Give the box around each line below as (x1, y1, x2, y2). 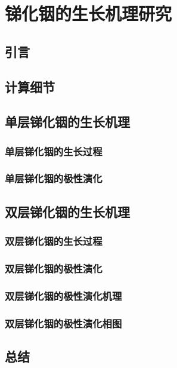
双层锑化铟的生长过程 (5, 234, 103, 249)
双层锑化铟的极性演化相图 (5, 315, 122, 330)
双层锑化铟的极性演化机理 (5, 288, 122, 303)
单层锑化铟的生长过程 (5, 143, 103, 158)
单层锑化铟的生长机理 (5, 112, 130, 131)
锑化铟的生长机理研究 (5, 1, 172, 26)
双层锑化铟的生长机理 (5, 202, 130, 220)
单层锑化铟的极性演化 (5, 171, 103, 186)
